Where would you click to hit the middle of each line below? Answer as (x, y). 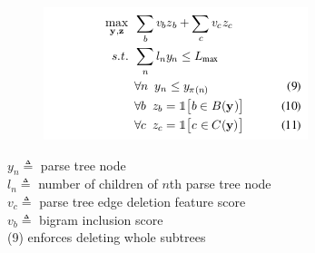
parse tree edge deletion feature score (143, 201)
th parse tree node (220, 184)
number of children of (98, 184)
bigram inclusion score (101, 219)
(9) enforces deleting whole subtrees (107, 237)
